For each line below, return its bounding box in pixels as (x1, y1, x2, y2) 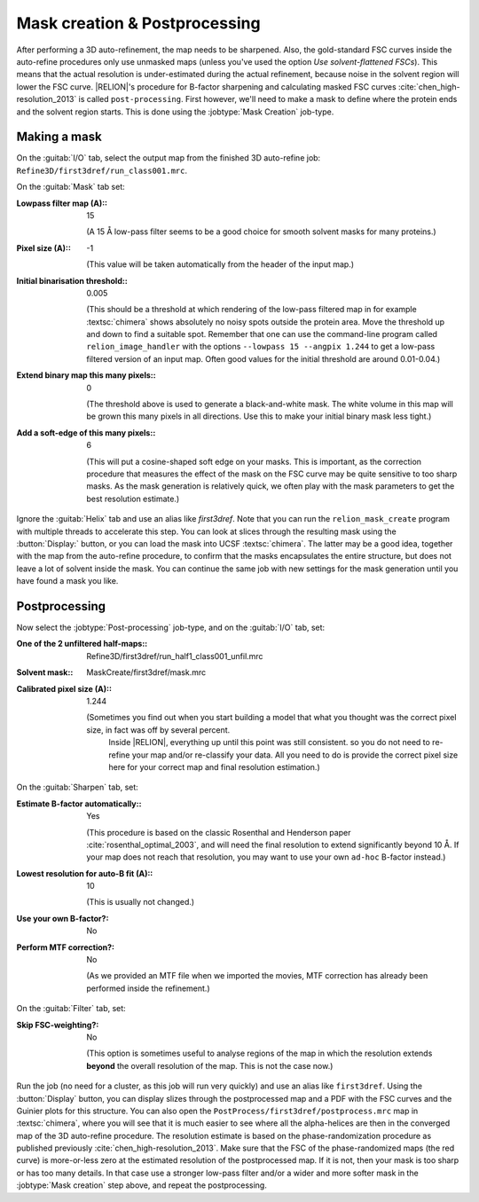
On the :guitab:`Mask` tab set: (16, 182, 126, 192)
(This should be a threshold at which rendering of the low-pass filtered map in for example (86, 304, 417, 315)
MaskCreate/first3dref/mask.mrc (86, 667, 207, 678)
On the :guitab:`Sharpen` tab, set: (16, 782, 139, 793)
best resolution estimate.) (86, 493, 180, 504)
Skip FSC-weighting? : (16, 1019, 99, 1030)
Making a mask (16, 130, 102, 145)
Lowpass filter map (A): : (16, 198, 108, 208)
